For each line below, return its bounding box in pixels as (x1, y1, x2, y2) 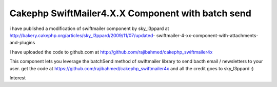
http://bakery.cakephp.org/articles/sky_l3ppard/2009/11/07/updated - (9, 32, 155, 38)
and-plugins (9, 40, 35, 46)
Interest (9, 74, 26, 81)
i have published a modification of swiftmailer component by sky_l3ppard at (9, 25, 169, 32)
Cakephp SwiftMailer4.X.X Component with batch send (9, 8, 251, 19)
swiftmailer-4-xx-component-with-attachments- (156, 32, 259, 38)
